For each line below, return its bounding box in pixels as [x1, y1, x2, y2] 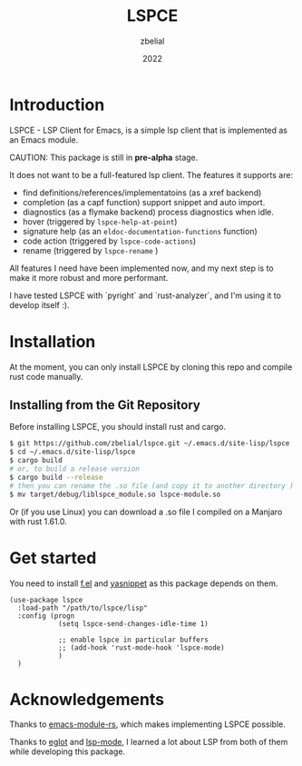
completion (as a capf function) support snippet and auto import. [22, 196, 266, 207]
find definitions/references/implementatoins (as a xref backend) [22, 187, 262, 198]
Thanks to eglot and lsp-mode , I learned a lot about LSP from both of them [9, 737, 288, 748]
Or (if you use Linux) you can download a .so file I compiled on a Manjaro [9, 506, 283, 517]
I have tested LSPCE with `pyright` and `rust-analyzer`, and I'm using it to [9, 290, 281, 301]
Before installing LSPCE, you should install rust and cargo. [9, 422, 227, 433]
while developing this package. [9, 746, 125, 757]
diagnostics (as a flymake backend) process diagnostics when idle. [22, 206, 275, 217]
